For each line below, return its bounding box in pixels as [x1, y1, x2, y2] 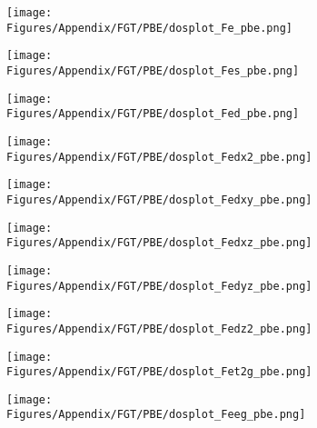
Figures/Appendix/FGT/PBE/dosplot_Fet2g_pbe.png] [6, 365, 312, 379]
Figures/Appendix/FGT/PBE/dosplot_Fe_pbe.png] [6, 21, 292, 35]
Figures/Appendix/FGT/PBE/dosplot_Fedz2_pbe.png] [6, 322, 312, 335]
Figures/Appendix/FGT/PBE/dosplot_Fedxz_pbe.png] [6, 236, 312, 250]
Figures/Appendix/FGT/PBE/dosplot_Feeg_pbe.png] [6, 408, 306, 422]
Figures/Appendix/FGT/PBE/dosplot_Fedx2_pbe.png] [6, 150, 312, 164]
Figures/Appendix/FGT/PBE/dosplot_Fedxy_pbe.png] [6, 193, 312, 206]
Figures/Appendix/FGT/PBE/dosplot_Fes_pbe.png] [6, 64, 300, 77]
